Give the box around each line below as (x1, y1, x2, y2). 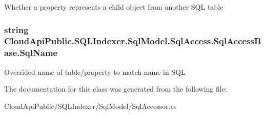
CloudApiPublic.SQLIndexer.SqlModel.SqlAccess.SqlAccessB (4, 35, 261, 47)
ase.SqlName (4, 46, 58, 59)
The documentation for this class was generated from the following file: (4, 83, 227, 94)
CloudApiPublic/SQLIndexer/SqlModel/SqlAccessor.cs (4, 100, 177, 111)
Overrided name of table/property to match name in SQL (4, 66, 186, 77)
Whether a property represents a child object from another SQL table (4, 2, 223, 12)
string (4, 23, 29, 36)
